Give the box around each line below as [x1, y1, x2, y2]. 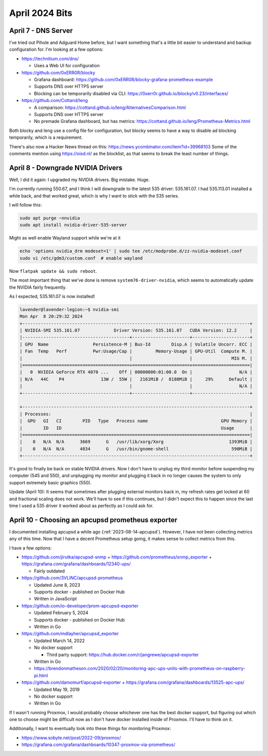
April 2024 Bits [9, 7, 73, 18]
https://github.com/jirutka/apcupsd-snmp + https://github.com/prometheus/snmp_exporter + [21, 554, 212, 560]
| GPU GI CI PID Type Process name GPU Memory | [19, 418, 253, 424]
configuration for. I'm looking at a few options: [9, 46, 104, 52]
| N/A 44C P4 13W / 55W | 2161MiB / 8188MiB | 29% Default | [19, 376, 253, 382]
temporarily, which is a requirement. [9, 134, 83, 140]
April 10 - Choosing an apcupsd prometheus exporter [9, 516, 178, 524]
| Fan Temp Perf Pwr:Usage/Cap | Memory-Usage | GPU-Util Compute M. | [19, 348, 253, 354]
